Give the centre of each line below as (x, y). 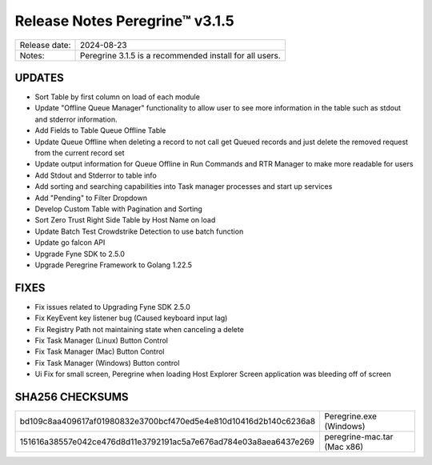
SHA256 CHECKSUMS (72, 397)
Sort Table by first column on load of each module (117, 97)
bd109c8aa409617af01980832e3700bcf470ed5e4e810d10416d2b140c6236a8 (168, 422)
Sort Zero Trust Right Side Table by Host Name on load (125, 220)
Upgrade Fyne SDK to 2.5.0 (80, 254)
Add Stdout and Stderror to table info (96, 175)
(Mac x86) (344, 447)
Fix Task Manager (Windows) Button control (107, 363)
